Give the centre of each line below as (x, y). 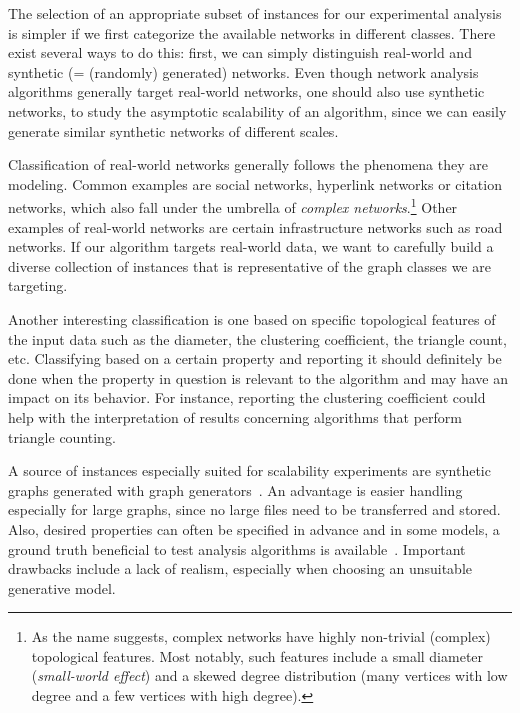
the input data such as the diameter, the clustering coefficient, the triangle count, (257, 338)
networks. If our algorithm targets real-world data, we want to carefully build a (251, 246)
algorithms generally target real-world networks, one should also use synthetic (246, 91)
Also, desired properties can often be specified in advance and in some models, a (254, 528)
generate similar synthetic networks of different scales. (173, 130)
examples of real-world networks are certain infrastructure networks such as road (255, 226)
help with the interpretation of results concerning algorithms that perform (235, 416)
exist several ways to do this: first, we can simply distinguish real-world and (240, 52)
